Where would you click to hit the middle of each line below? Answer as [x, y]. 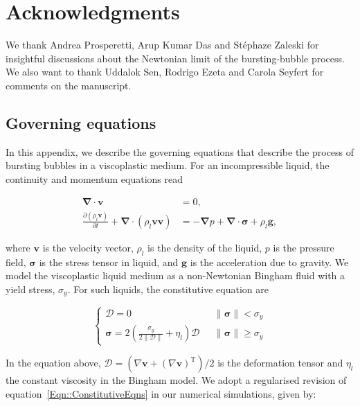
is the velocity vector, [88, 247]
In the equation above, [53, 363]
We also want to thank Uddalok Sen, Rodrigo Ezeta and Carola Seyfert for [165, 72]
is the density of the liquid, [205, 247]
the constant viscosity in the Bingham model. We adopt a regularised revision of [176, 380]
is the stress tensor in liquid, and [109, 262]
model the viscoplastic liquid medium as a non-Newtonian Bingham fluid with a [175, 275]
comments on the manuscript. [69, 85]
